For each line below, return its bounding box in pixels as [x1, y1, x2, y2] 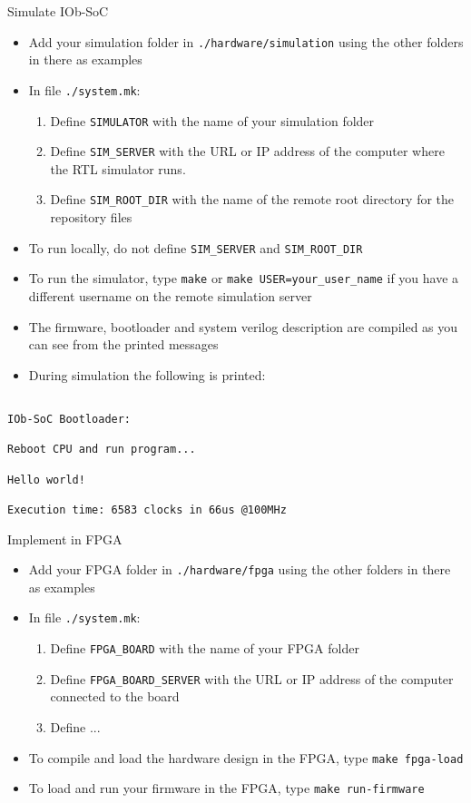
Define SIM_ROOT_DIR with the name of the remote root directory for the [50, 190, 455, 209]
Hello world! [7, 473, 85, 486]
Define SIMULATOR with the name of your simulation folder [50, 111, 375, 130]
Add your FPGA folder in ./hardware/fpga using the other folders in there [28, 560, 451, 579]
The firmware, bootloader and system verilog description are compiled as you [28, 317, 458, 336]
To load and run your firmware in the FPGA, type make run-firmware [28, 779, 425, 798]
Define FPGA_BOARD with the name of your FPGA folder [50, 639, 359, 658]
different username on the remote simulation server [28, 286, 312, 305]
